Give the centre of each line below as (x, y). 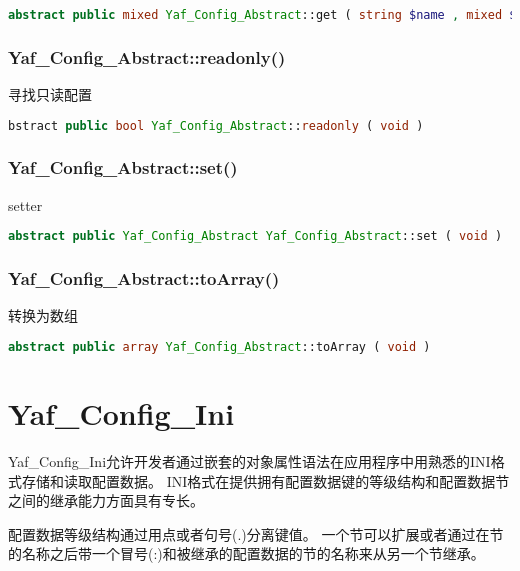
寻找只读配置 (50, 94)
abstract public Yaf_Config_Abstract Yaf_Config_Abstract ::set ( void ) (255, 236)
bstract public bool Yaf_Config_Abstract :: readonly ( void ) (216, 125)
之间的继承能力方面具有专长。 (106, 500)
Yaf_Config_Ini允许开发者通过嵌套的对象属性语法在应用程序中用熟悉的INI (249, 461)
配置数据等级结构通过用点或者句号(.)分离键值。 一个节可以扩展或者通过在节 (256, 533)
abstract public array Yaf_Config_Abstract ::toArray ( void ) (219, 347)
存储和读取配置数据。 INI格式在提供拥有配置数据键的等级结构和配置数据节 (265, 480)
